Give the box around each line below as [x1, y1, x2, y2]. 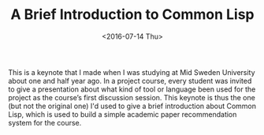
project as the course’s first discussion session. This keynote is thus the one [8, 92, 256, 102]
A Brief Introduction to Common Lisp [10, 6, 255, 24]
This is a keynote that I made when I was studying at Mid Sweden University [8, 67, 255, 77]
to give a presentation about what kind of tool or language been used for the [8, 84, 256, 94]
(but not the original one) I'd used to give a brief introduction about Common [8, 101, 256, 111]
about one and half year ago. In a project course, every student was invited [8, 76, 252, 85]
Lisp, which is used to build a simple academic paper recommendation [8, 109, 237, 119]
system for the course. [8, 118, 82, 127]
